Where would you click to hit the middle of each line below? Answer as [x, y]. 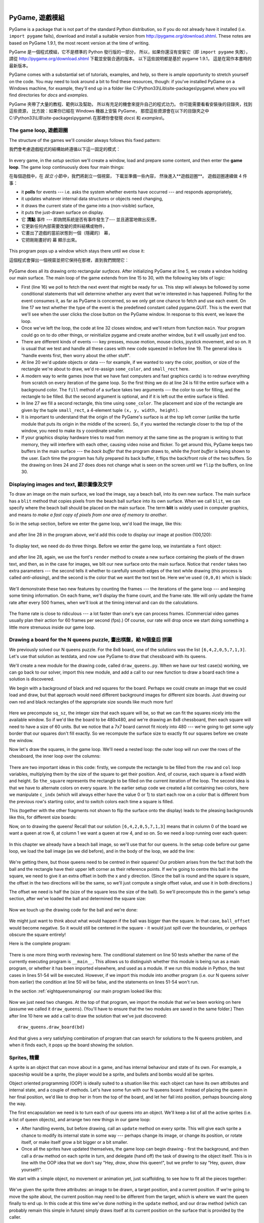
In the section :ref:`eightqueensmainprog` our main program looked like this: [86, 991]
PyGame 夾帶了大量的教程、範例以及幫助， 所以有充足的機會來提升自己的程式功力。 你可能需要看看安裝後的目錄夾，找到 [131, 104]
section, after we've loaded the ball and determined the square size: [77, 899]
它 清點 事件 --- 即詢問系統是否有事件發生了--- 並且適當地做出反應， [90, 219]
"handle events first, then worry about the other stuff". [76, 355]
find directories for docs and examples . [49, 95]
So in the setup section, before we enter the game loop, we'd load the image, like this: [96, 524]
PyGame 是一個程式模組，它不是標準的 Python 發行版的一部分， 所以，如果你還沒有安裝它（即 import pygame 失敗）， [130, 52]
